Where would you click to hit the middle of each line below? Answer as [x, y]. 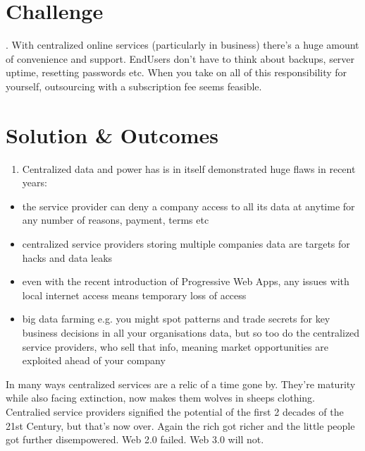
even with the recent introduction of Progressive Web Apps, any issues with [186, 281]
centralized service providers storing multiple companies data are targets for [186, 243]
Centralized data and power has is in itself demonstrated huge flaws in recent [189, 168]
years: [35, 182]
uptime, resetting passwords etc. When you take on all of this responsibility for [177, 72]
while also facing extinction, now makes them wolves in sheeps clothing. [161, 398]
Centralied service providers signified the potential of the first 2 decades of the [175, 411]
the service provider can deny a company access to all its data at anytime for [188, 206]
